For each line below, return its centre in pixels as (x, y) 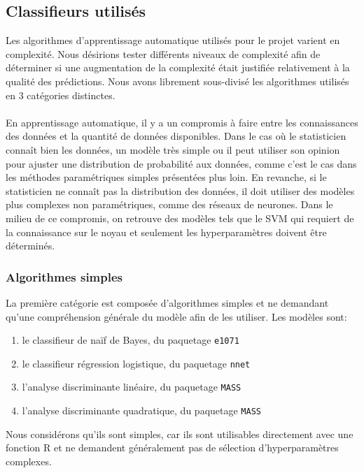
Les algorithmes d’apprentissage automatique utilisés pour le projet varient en (173, 40)
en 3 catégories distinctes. (61, 95)
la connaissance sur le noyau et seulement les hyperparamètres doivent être (166, 232)
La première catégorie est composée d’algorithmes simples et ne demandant (167, 302)
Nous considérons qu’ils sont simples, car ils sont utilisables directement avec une (180, 434)
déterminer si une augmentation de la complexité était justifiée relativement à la (178, 67)
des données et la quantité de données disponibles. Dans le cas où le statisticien (176, 136)
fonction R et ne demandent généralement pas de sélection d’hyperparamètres (172, 447)
